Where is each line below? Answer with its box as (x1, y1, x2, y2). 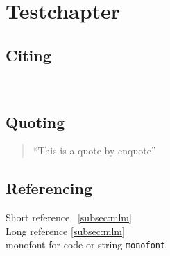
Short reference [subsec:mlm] (6, 210, 132, 225)
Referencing (6, 177, 92, 199)
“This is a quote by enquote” (33, 143, 156, 158)
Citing (6, 44, 51, 65)
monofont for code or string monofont (6, 237, 166, 252)
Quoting (6, 111, 65, 132)
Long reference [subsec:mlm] (6, 223, 125, 238)
